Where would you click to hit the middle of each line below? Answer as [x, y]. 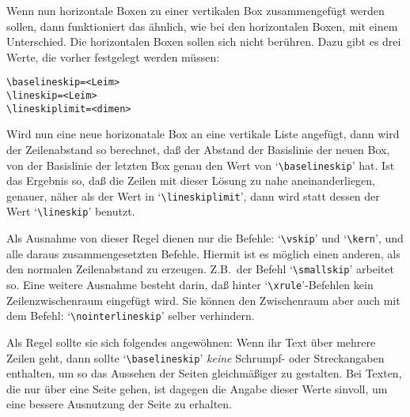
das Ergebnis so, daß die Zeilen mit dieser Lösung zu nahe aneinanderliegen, [191, 180]
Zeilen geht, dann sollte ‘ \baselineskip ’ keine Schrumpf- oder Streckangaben [196, 357]
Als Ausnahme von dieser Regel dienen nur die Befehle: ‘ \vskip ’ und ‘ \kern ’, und [205, 238]
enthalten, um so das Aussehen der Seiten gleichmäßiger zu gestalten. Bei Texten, [204, 373]
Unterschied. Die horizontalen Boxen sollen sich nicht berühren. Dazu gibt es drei [204, 41]
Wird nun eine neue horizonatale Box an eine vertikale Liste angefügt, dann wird [203, 134]
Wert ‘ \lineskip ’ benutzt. [71, 211]
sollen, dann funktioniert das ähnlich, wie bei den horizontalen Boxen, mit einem [202, 26]
